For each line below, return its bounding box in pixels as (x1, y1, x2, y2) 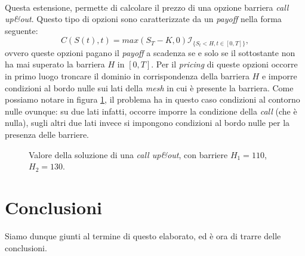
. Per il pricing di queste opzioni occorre (151, 58, 298, 70)
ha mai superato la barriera (5, 58, 105, 70)
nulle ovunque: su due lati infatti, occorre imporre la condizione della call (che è (5, 104, 297, 117)
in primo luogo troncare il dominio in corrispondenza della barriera (5, 70, 249, 82)
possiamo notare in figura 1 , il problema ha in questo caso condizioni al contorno (5, 93, 300, 106)
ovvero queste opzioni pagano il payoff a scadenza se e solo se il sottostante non (5, 46, 295, 58)
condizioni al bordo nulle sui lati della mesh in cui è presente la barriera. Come (5, 81, 294, 94)
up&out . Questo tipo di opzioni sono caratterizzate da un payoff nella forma (5, 13, 282, 25)
